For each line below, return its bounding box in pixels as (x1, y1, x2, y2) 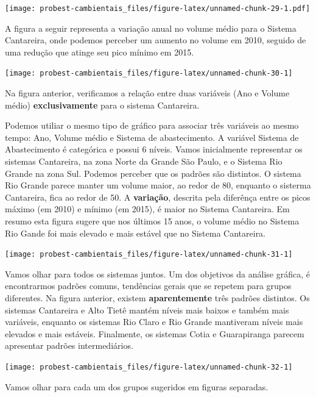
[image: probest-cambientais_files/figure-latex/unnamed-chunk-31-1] (5, 250, 293, 259)
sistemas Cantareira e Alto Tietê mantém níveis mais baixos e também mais (5, 303, 289, 316)
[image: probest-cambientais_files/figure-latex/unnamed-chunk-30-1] (5, 69, 293, 78)
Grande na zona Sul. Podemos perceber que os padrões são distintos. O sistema (5, 166, 301, 179)
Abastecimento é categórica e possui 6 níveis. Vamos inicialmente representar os (5, 143, 303, 156)
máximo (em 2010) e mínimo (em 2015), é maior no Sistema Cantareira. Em (5, 202, 290, 215)
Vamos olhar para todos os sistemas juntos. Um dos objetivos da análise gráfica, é (5, 267, 310, 280)
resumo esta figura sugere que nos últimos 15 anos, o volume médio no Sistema (5, 215, 300, 227)
